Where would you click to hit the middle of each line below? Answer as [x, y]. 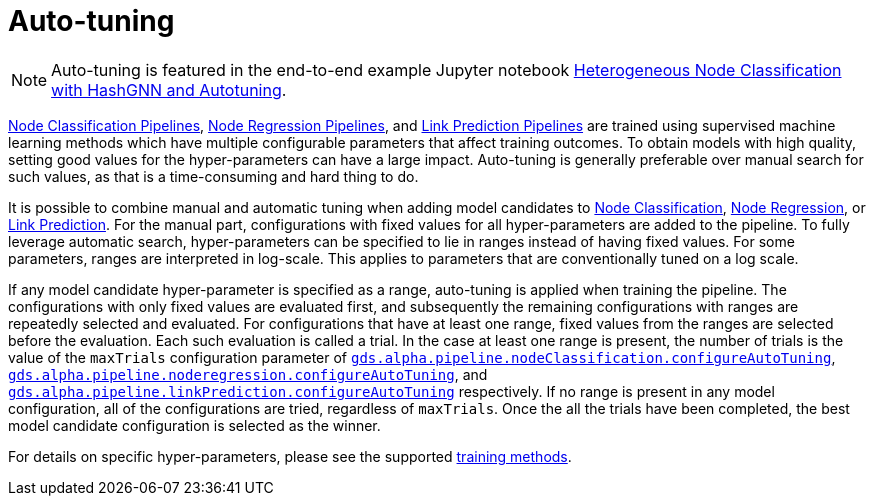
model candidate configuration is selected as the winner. [194, 425]
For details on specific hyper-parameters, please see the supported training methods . [290, 456]
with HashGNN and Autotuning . [169, 89]
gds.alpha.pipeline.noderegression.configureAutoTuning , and [248, 374]
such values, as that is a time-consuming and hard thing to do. [213, 176]
